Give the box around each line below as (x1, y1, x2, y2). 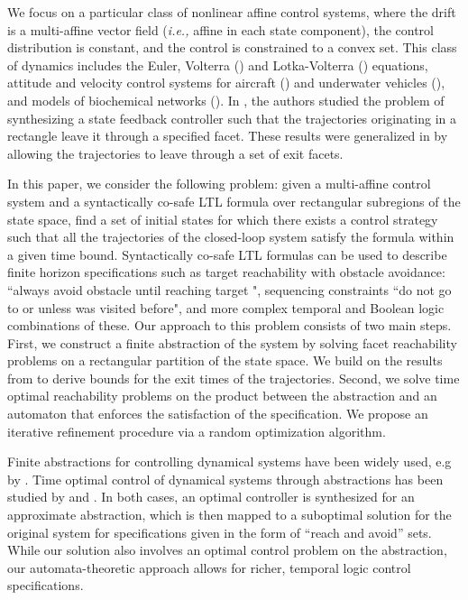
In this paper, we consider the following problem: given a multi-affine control (7, 174, 431, 193)
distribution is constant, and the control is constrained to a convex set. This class (7, 38, 457, 57)
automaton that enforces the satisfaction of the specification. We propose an (7, 404, 428, 423)
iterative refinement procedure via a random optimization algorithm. (7, 421, 386, 440)
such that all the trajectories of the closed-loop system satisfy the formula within (7, 227, 454, 246)
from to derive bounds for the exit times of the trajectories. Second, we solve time (7, 368, 460, 387)
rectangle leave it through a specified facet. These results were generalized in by (7, 126, 448, 145)
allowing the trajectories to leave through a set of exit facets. (7, 143, 344, 162)
